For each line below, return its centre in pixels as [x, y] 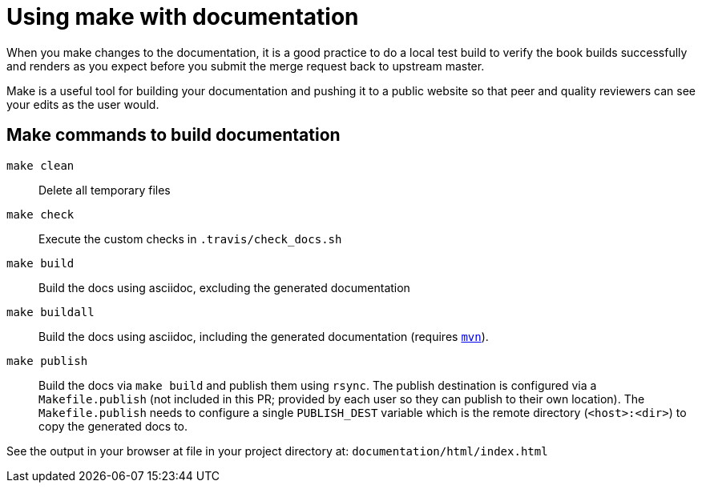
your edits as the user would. [83, 104]
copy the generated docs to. [113, 426]
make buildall [50, 312]
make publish [47, 361]
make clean [40, 165]
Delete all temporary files [105, 190]
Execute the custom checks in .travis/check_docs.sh [190, 238]
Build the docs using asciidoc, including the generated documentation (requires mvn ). [264, 336]
